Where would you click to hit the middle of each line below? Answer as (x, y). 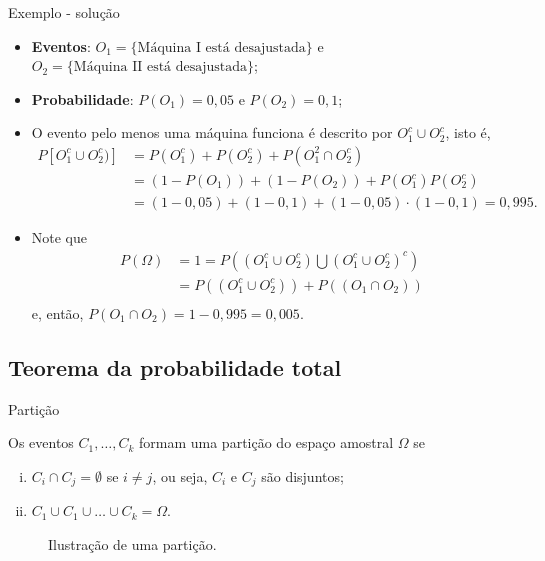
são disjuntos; (302, 475)
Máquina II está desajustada (160, 67)
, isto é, (468, 132)
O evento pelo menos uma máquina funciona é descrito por (212, 132)
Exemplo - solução (64, 12)
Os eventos (41, 442)
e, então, (57, 312)
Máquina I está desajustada (221, 47)
